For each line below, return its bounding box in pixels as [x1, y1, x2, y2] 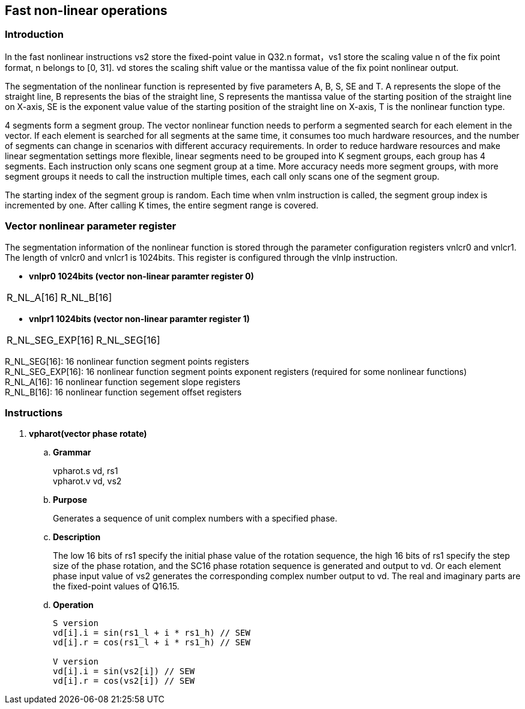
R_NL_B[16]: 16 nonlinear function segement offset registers [5, 386, 242, 397]
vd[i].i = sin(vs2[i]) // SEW [53, 666, 195, 677]
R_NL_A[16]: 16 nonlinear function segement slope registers [5, 376, 241, 387]
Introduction [5, 28, 64, 41]
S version [53, 618, 99, 628]
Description [53, 532, 101, 543]
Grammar [53, 447, 91, 458]
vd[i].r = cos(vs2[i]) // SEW [53, 676, 195, 686]
